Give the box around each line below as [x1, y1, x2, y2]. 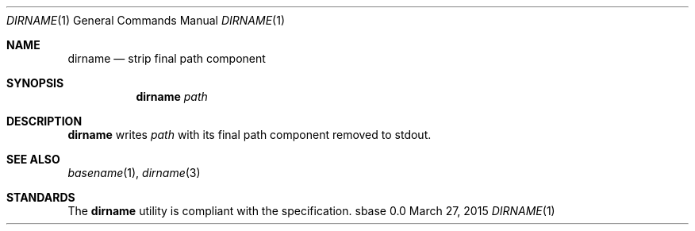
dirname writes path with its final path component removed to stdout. [67, 128, 432, 141]
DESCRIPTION [6, 114, 83, 128]
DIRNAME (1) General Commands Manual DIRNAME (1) [6, 13, 286, 27]
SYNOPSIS [6, 76, 64, 90]
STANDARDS [6, 191, 75, 204]
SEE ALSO [6, 152, 60, 166]
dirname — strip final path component [67, 52, 266, 65]
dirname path [136, 90, 208, 103]
